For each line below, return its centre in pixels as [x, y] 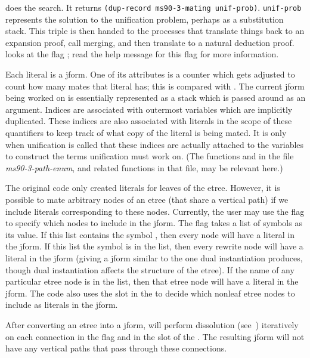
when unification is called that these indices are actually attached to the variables [155, 144]
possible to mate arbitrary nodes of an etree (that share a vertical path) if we [147, 199]
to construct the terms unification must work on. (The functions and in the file [150, 156]
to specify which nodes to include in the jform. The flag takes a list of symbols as [154, 223]
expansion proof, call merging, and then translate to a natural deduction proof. [150, 42]
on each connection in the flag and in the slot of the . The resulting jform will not [155, 336]
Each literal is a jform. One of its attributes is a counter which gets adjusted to [150, 74]
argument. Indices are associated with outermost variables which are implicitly [149, 109]
